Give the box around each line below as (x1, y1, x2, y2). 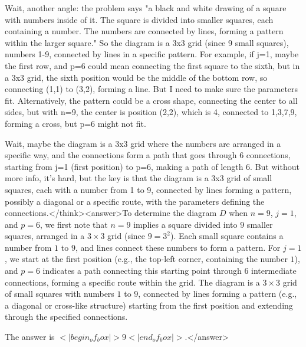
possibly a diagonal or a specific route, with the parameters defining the (5, 195, 265, 207)
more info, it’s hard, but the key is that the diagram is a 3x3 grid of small (5, 172, 272, 184)
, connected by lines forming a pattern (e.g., (138, 287, 297, 300)
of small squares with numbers (5, 287, 114, 300)
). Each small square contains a (170, 230, 284, 242)
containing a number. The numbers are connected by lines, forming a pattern (5, 25, 284, 37)
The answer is (5, 330, 55, 343)
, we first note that (40, 218, 108, 230)
